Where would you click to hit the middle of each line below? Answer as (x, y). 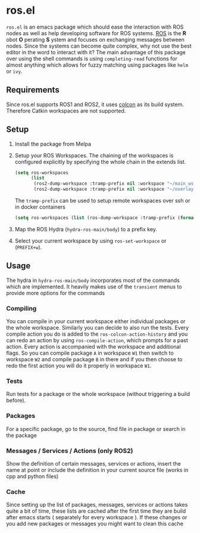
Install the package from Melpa (53, 144)
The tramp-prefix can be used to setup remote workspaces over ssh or (102, 201)
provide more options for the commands (56, 293)
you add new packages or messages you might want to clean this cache (95, 524)
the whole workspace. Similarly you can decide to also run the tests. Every (98, 328)
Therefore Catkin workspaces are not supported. (66, 110)
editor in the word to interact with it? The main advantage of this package (96, 52)
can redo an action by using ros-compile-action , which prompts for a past (97, 340)
